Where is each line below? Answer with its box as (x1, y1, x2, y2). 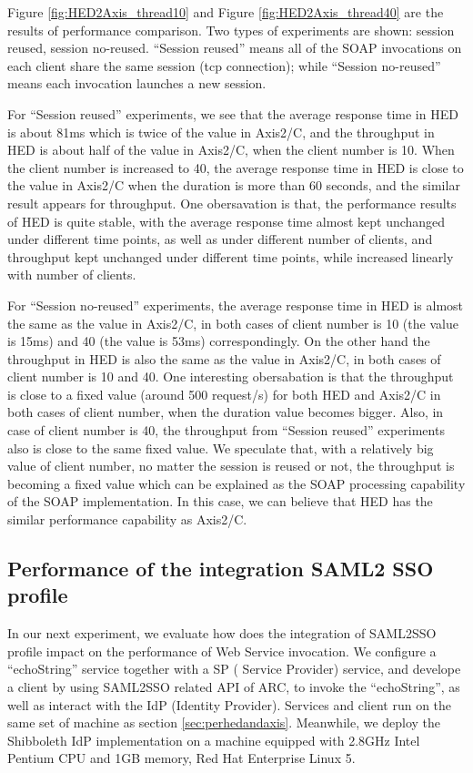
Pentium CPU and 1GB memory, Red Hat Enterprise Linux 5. (7, 748, 356, 768)
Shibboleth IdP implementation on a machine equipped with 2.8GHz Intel (7, 730, 420, 749)
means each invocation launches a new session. (7, 74, 267, 93)
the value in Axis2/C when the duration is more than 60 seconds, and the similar (7, 176, 460, 195)
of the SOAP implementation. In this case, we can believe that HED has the (7, 492, 433, 511)
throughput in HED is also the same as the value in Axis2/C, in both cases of (7, 349, 441, 368)
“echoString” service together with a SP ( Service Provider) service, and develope (7, 659, 461, 678)
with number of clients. (7, 265, 136, 284)
